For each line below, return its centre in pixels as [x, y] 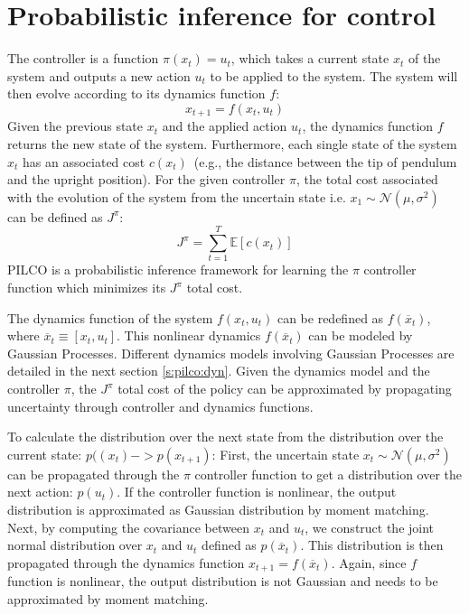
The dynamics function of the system [110, 317]
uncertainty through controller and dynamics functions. [160, 406]
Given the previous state [75, 126]
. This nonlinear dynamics [189, 335]
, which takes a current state [310, 58]
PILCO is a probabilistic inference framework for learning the [178, 270]
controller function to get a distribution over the [328, 474]
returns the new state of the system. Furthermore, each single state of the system [232, 143]
